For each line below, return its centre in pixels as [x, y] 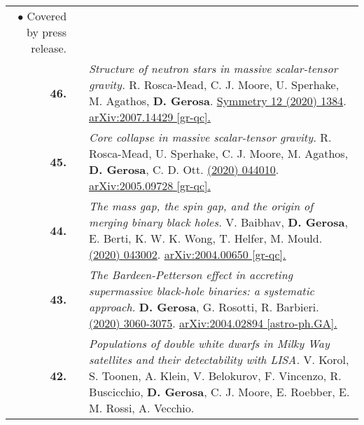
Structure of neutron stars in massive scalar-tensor [213, 68]
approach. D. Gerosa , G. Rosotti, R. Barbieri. [204, 307]
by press [47, 32]
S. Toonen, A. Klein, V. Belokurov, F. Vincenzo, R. [215, 376]
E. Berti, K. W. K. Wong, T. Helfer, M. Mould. [206, 238]
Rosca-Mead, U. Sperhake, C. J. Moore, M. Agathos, [219, 153]
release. [49, 48]
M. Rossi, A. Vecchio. [142, 408]
